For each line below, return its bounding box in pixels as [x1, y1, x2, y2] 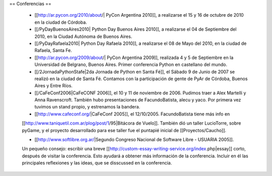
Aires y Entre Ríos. [34, 83, 73, 89]
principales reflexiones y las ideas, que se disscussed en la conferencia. [22, 160, 172, 166]
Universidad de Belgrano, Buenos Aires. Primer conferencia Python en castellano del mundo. [34, 62, 228, 68]
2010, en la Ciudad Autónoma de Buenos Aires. [34, 33, 132, 39]
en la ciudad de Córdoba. [34, 19, 88, 25]
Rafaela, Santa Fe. [34, 47, 73, 53]
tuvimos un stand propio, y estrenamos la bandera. [34, 104, 141, 110]
